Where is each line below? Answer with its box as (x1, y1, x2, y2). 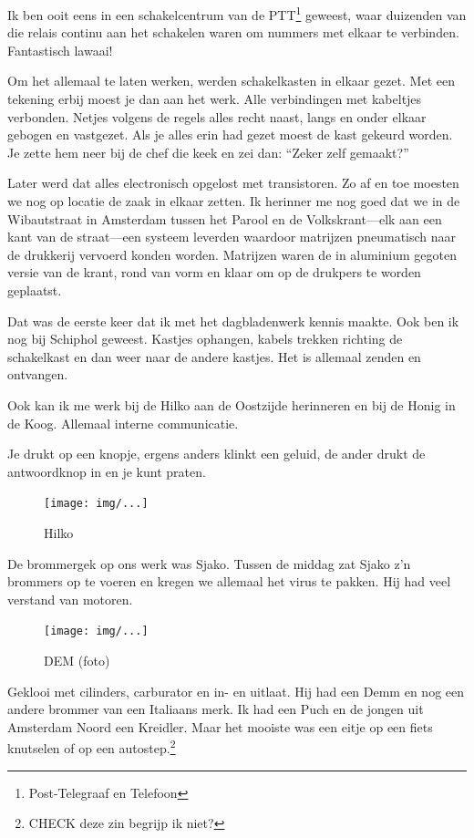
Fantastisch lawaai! (7, 40, 113, 59)
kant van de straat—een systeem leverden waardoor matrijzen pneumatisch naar (7, 227, 457, 246)
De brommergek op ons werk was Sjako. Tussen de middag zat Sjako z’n (7, 553, 411, 573)
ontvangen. (7, 365, 68, 384)
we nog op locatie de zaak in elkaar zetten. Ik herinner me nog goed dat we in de (7, 191, 460, 210)
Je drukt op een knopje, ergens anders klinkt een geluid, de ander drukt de (7, 444, 426, 463)
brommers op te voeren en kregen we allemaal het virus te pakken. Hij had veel (7, 572, 451, 591)
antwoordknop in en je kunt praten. (7, 461, 206, 481)
